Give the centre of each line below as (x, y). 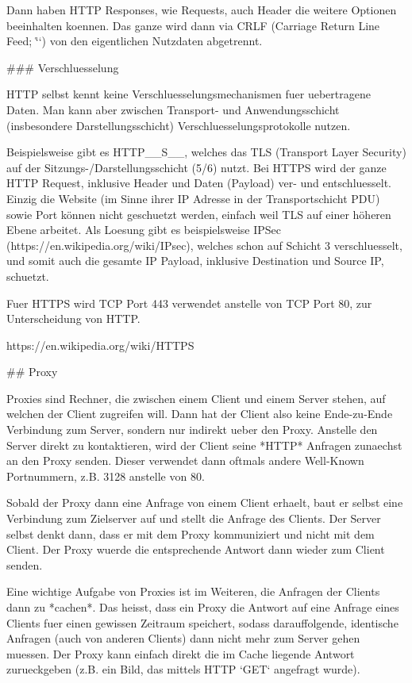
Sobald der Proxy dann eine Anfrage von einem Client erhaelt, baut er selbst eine (205, 503)
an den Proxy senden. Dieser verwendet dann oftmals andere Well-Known (185, 460)
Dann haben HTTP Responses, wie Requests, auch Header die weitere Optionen (202, 10)
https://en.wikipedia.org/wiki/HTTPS (100, 345)
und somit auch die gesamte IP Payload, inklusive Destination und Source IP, (195, 261)
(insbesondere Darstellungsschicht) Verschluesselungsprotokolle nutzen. (179, 125)
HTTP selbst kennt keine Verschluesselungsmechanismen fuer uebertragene (189, 94)
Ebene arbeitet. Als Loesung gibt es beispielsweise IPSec (144, 230)
